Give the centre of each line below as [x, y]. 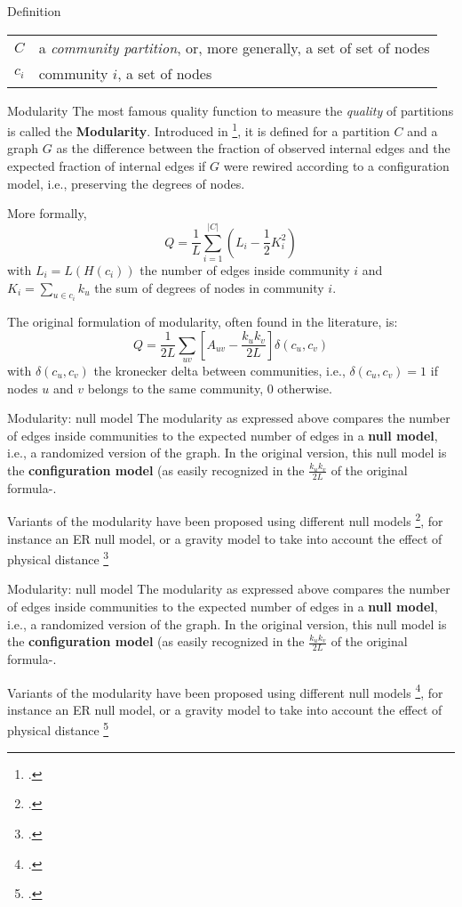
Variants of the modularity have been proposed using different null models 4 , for [225, 691]
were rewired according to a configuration [336, 166]
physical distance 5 [58, 729]
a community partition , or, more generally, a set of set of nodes [234, 47]
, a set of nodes [165, 73]
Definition [34, 11]
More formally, [47, 213]
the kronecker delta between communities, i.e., [219, 370]
